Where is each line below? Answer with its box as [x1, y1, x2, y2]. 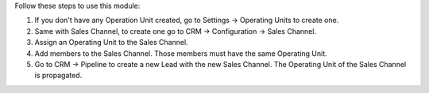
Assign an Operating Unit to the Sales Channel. [34, 38, 188, 47]
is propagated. [34, 71, 83, 80]
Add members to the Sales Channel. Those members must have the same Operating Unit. [34, 48, 327, 58]
